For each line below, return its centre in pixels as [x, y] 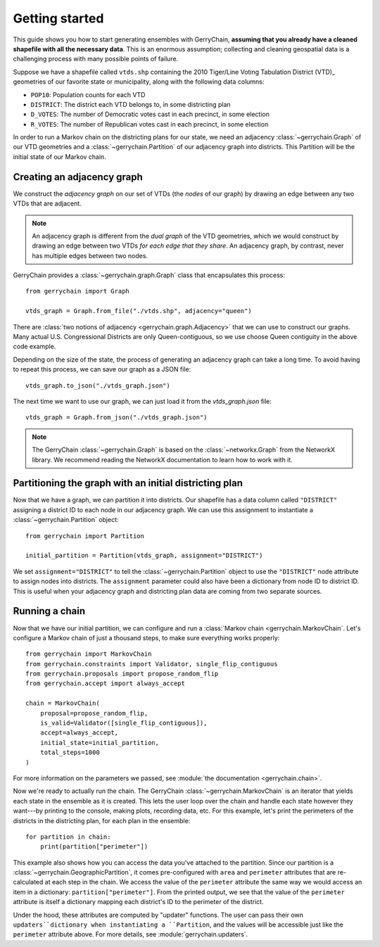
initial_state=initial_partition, [100, 743]
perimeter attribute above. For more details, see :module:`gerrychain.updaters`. [131, 934]
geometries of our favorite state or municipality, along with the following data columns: [139, 82]
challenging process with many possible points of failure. [96, 59]
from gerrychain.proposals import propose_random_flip [122, 674]
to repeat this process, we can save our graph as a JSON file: [102, 369]
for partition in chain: [68, 837]
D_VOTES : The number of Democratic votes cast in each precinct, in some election [150, 114]
